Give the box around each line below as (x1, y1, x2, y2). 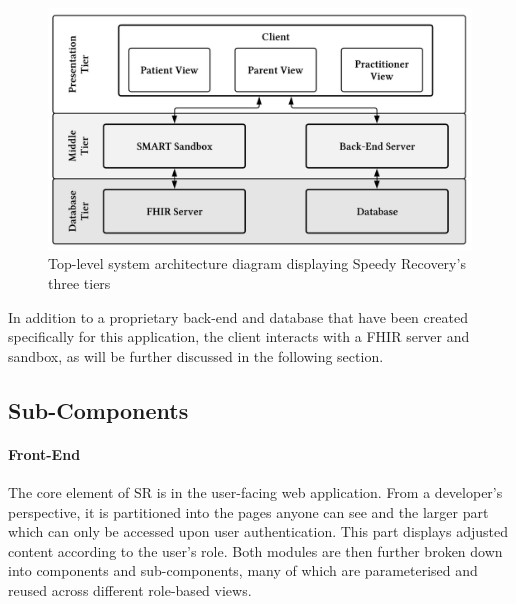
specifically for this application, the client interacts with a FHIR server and (8, 326, 470, 347)
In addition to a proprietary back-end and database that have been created (8, 306, 468, 327)
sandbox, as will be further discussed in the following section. (8, 345, 384, 366)
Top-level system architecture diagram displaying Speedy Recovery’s (48, 253, 466, 274)
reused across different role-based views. (8, 579, 252, 600)
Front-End (8, 443, 81, 464)
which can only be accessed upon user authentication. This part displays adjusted (8, 521, 508, 542)
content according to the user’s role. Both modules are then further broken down (8, 540, 503, 561)
